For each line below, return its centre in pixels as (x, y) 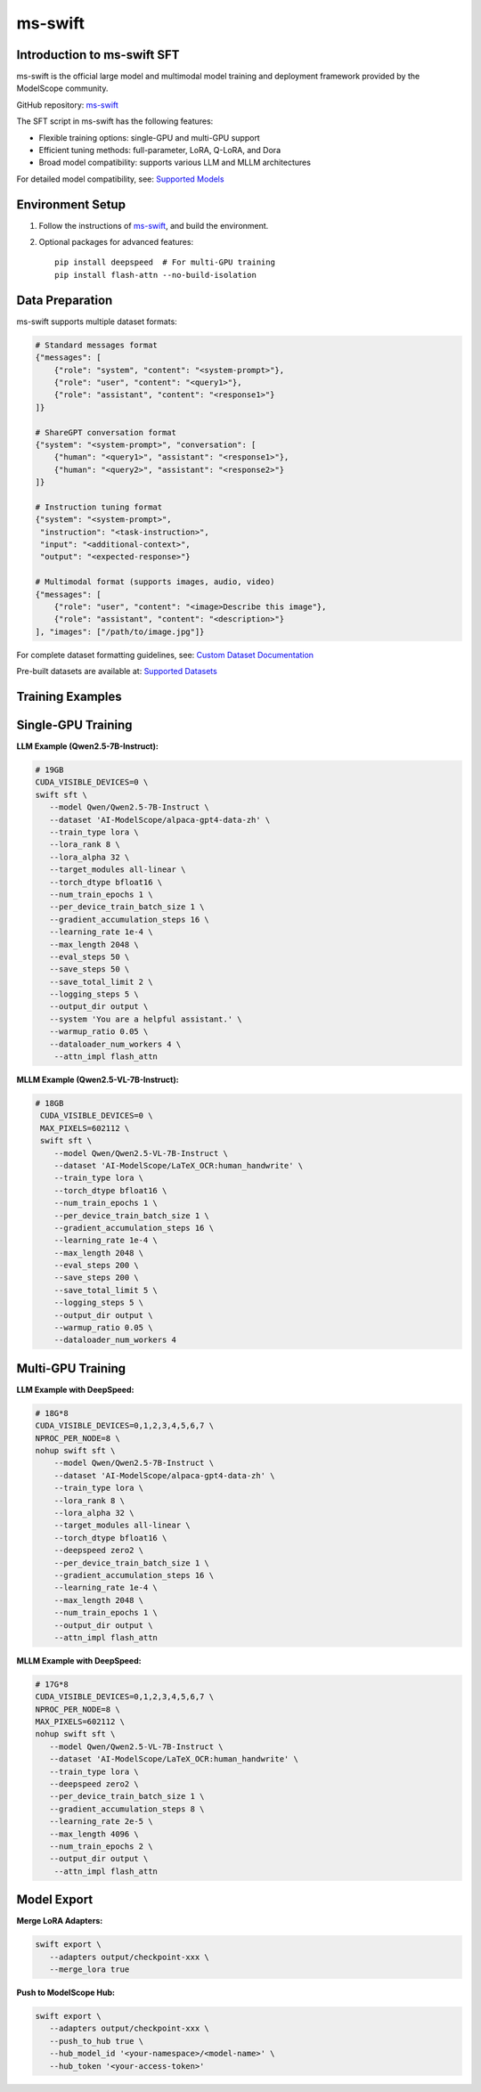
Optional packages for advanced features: (116, 242)
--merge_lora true (90, 1970)
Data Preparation (65, 300)
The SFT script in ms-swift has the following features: (115, 121)
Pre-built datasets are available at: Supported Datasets (117, 672)
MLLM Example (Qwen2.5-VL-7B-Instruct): (98, 1079)
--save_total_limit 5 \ (106, 1290)
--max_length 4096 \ (94, 1834)
